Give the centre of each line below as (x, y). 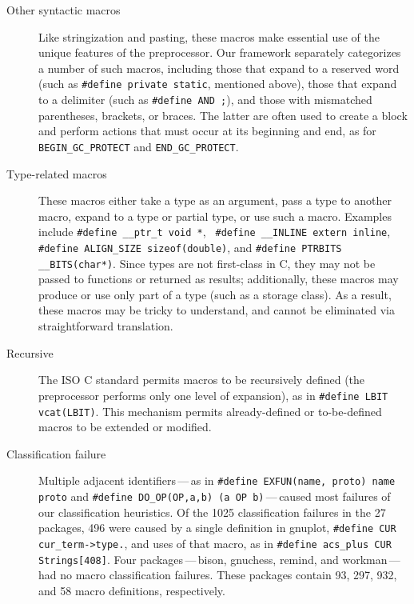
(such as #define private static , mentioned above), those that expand (218, 84)
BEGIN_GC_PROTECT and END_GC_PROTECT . (139, 146)
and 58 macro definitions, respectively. (132, 590)
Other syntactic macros (64, 10)
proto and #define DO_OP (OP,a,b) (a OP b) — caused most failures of (215, 496)
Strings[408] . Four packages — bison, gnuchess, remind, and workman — (219, 559)
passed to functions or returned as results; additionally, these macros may (219, 279)
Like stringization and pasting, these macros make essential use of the (209, 36)
